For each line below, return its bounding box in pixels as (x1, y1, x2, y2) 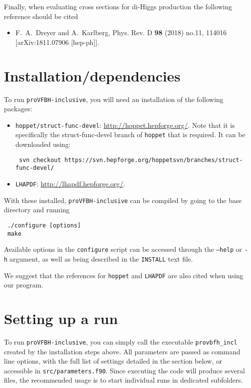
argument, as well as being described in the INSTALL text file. (9, 253, 193, 264)
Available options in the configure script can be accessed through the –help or (4, 244, 242, 254)
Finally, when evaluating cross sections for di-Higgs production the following (4, 1, 232, 11)
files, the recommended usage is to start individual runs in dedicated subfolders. (4, 375, 243, 385)
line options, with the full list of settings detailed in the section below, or (4, 356, 222, 366)
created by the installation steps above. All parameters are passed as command (4, 346, 241, 356)
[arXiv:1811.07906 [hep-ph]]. (15, 37, 99, 47)
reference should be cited (4, 11, 78, 21)
